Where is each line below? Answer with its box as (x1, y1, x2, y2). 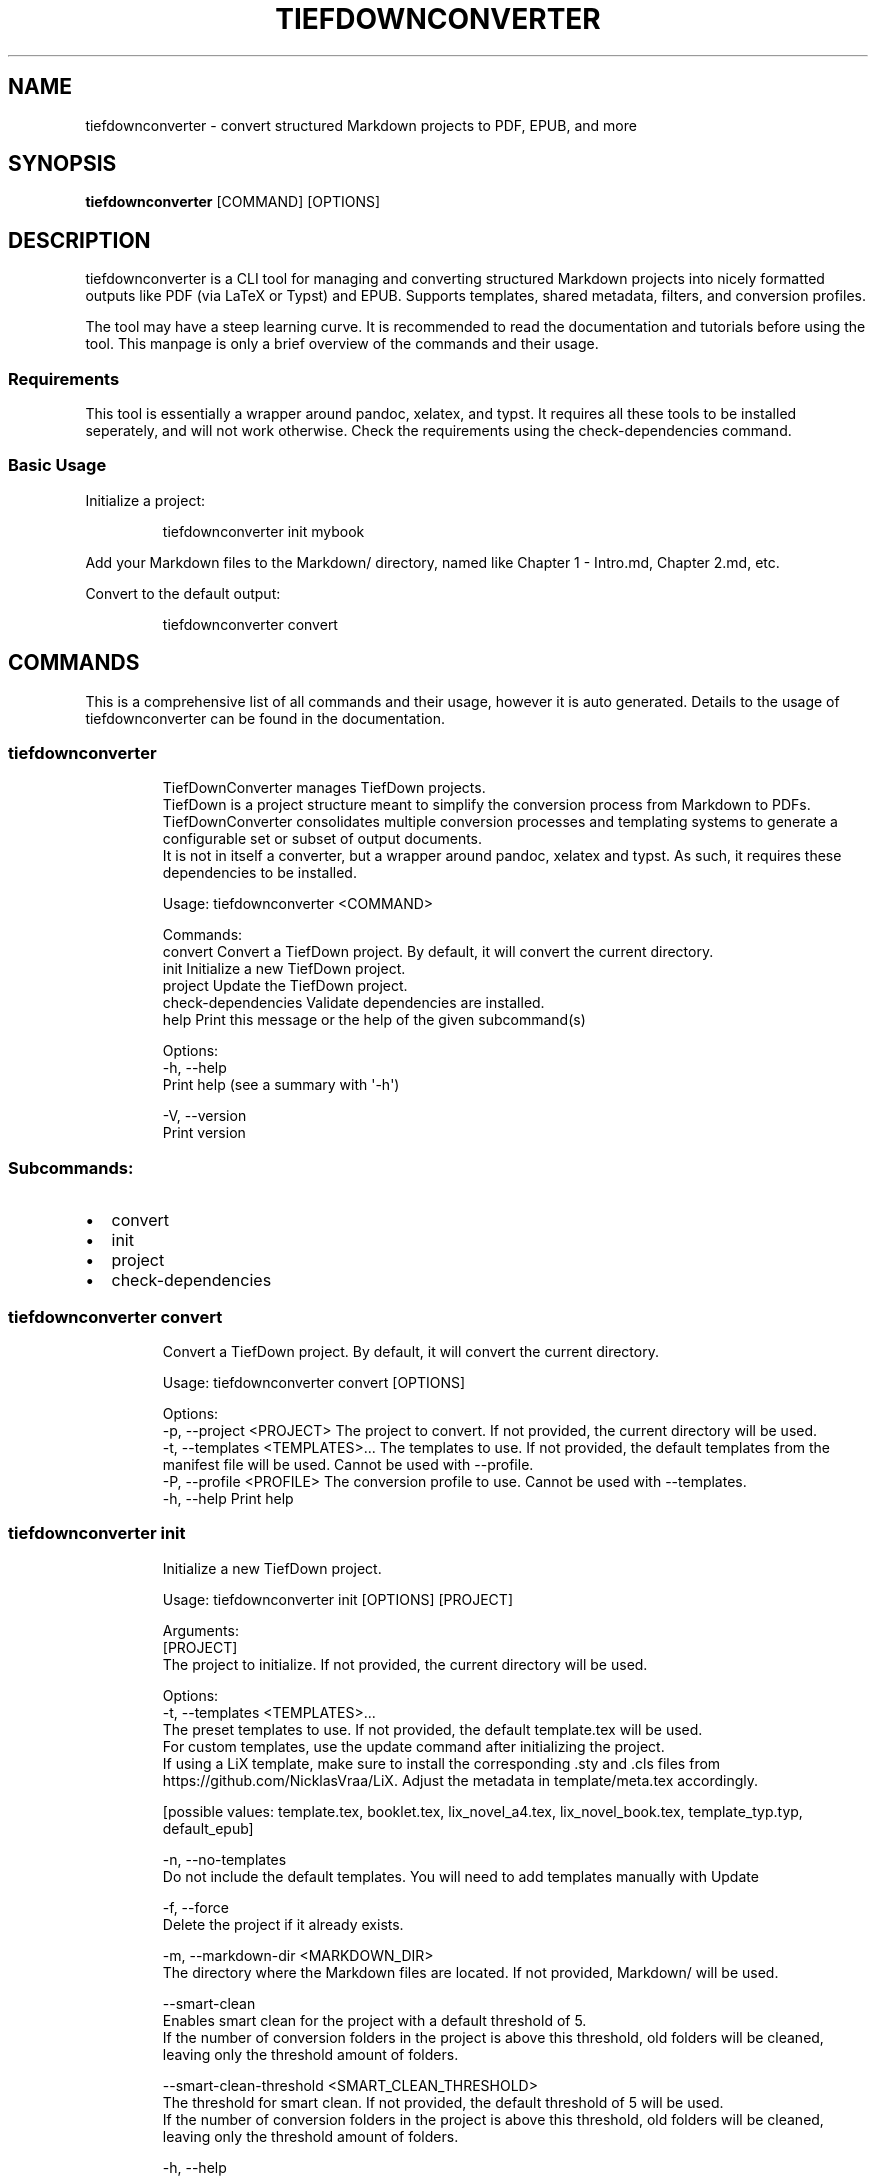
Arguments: (162, 1621, 239, 1639)
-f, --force (162, 1898, 229, 1916)
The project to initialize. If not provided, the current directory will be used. (162, 1655, 648, 1673)
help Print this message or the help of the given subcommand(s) (162, 1011, 586, 1029)
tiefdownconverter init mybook (162, 522, 365, 540)
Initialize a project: (85, 491, 206, 509)
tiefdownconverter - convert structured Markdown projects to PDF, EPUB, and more (85, 116, 637, 134)
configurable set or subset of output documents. (162, 830, 483, 848)
